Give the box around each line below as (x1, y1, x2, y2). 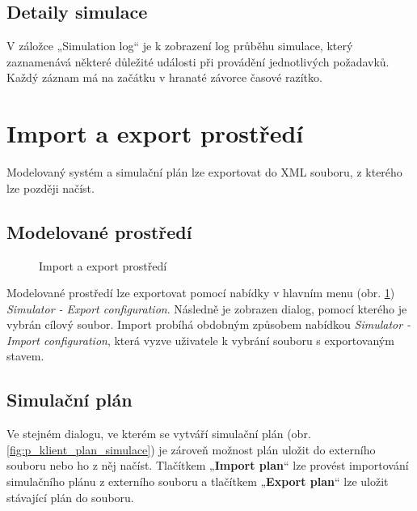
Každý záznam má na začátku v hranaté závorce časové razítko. (6, 69, 322, 86)
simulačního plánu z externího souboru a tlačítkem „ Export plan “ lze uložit (6, 473, 389, 490)
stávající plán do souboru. (6, 488, 134, 505)
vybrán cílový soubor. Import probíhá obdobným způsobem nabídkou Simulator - (6, 316, 411, 333)
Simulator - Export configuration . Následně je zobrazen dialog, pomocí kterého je (6, 300, 407, 317)
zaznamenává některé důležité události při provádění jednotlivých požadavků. (6, 53, 390, 70)
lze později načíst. (6, 179, 95, 196)
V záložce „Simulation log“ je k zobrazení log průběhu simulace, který (6, 37, 353, 54)
